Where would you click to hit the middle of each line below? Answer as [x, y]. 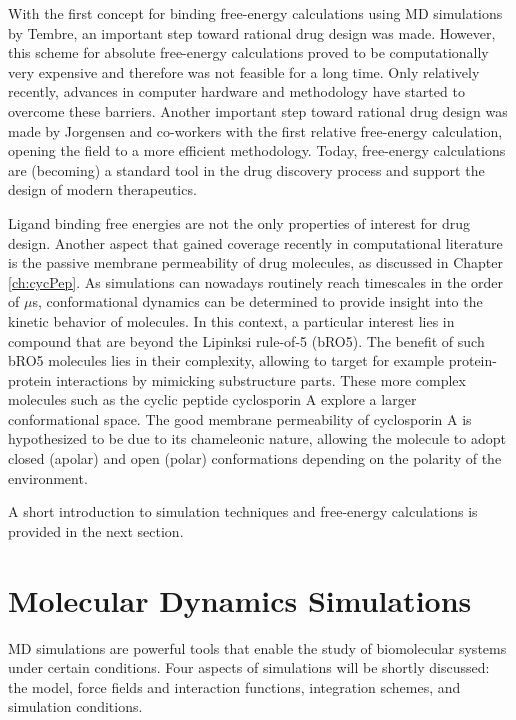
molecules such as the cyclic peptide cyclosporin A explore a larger [212, 399]
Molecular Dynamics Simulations [240, 599]
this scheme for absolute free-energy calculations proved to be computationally [248, 52]
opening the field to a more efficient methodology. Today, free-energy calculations [257, 150]
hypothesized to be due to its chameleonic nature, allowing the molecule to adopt [257, 438]
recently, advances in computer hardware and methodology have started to [236, 91]
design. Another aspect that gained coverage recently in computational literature [255, 242]
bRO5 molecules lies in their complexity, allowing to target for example [226, 360]
